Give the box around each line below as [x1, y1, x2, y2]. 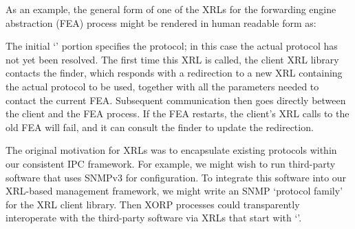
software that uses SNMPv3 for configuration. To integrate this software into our [6, 170, 347, 184]
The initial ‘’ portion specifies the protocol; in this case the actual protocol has [6, 39, 338, 53]
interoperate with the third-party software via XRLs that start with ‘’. [6, 210, 302, 225]
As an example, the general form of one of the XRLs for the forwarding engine [6, 2, 336, 16]
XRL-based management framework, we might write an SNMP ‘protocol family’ [6, 183, 343, 198]
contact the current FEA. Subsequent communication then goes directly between [6, 92, 346, 107]
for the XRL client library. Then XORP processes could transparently [6, 197, 300, 211]
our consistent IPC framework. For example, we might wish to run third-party [6, 156, 336, 170]
